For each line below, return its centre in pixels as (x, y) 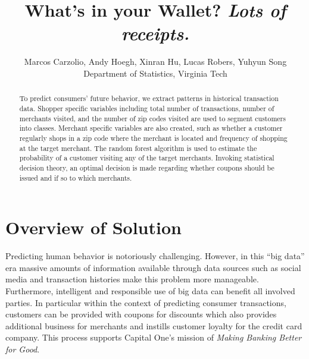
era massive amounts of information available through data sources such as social (153, 267)
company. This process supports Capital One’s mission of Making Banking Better (154, 337)
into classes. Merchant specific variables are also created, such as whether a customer (151, 128)
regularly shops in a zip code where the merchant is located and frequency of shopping (153, 138)
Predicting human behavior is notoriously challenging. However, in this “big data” (155, 256)
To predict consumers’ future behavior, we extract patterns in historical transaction (149, 98)
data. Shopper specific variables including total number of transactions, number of (147, 108)
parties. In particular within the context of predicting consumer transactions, (146, 302)
